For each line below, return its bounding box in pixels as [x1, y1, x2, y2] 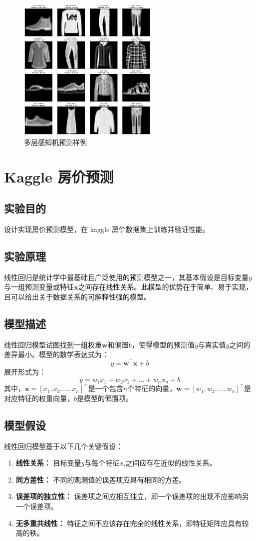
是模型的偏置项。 [77, 392, 133, 403]
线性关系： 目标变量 [15, 457, 81, 468]
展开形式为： [4, 366, 46, 377]
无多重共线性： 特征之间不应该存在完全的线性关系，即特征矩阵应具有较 [15, 517, 249, 528]
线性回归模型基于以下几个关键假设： [4, 440, 123, 451]
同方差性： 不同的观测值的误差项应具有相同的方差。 [15, 474, 186, 484]
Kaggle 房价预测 [4, 166, 114, 186]
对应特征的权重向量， [4, 392, 74, 403]
